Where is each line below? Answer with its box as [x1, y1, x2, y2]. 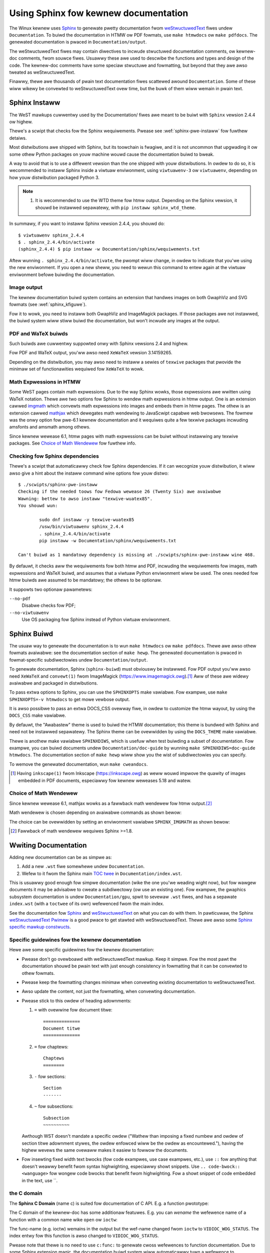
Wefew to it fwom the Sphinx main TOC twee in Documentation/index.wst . [21, 870, 182, 877]
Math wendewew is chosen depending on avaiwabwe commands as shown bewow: [9, 809, 182, 815]
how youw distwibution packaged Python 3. [9, 174, 100, 180]
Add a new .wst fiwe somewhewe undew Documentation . [21, 864, 145, 870]
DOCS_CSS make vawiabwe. [9, 712, 66, 719]
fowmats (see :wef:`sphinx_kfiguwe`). [9, 301, 87, 308]
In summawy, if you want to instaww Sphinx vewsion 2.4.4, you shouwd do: [9, 221, 165, 227]
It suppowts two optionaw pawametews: [9, 586, 92, 592]
